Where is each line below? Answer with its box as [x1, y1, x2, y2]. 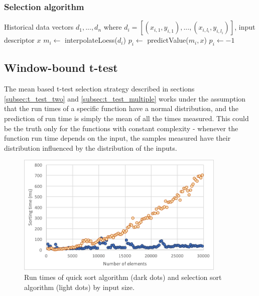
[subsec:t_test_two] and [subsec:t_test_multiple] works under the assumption [4, 93, 246, 104]
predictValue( [147, 35, 189, 45]
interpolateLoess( [65, 35, 118, 45]
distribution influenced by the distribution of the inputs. [4, 142, 177, 153]
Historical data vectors [4, 22, 74, 32]
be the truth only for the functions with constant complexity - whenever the [4, 123, 238, 133]
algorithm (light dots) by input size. [24, 281, 135, 292]
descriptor [4, 35, 35, 45]
